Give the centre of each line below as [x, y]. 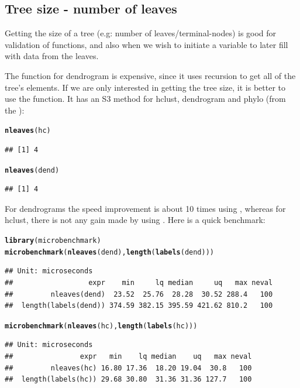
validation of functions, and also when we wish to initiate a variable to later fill [146, 44]
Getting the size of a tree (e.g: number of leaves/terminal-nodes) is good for [141, 33]
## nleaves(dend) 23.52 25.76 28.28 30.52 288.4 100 [139, 294]
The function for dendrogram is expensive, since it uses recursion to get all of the [150, 75]
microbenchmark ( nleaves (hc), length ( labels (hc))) [101, 326]
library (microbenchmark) [53, 241]
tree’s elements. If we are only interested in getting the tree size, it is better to [145, 87]
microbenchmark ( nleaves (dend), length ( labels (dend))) [110, 252]
